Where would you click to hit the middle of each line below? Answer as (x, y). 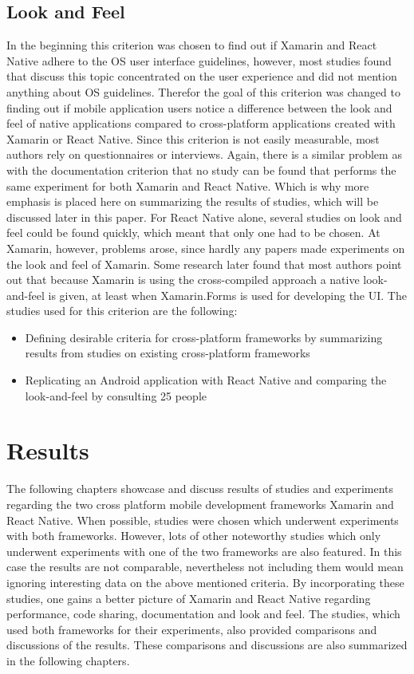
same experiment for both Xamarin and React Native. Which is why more (188, 185)
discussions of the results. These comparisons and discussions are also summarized (207, 645)
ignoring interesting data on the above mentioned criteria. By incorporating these (205, 582)
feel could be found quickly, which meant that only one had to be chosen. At (193, 233)
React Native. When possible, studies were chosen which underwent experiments (203, 520)
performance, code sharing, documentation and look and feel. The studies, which (203, 614)
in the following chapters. (68, 660)
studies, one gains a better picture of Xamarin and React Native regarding (189, 598)
